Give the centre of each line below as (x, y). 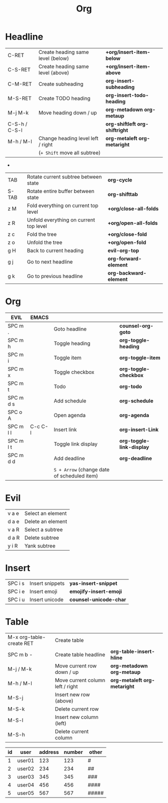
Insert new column (76, 717)
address (49, 752)
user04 (26, 784)
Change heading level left (68, 138)
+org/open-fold (127, 242)
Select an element (45, 513)
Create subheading (61, 84)
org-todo (131, 386)
